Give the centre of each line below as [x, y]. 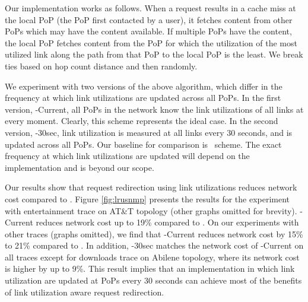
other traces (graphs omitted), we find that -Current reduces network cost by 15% [154, 233]
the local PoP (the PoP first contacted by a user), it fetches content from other [149, 19]
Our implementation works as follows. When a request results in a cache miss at [150, 8]
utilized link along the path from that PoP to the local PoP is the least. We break [154, 54]
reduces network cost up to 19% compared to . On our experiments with [167, 222]
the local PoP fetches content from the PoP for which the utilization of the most [151, 42]
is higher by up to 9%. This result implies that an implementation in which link [150, 268]
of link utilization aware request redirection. [85, 292]
